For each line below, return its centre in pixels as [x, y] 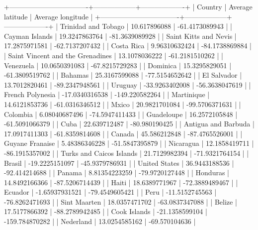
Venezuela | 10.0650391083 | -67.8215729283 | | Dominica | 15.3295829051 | [118, 65]
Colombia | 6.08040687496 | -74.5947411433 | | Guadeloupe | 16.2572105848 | [121, 114]
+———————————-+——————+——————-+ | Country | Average [128, 6]
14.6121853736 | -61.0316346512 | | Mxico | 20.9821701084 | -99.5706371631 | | [123, 104]
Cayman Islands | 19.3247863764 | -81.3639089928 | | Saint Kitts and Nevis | [120, 36]
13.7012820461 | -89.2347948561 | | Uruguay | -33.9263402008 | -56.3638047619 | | [128, 84]
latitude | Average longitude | [48, 16]
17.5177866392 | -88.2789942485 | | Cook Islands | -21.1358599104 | [106, 211]
